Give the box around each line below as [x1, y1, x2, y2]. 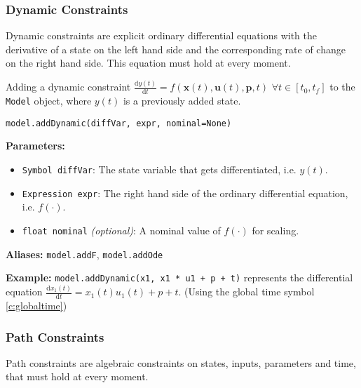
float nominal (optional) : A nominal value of [22, 222, 221, 237]
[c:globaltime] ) [6, 298, 67, 313]
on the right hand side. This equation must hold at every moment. [6, 55, 291, 70]
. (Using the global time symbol [178, 284, 315, 299]
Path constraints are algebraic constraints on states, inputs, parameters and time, [6, 355, 356, 370]
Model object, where [6, 93, 92, 108]
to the [329, 79, 355, 94]
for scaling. [252, 222, 299, 237]
